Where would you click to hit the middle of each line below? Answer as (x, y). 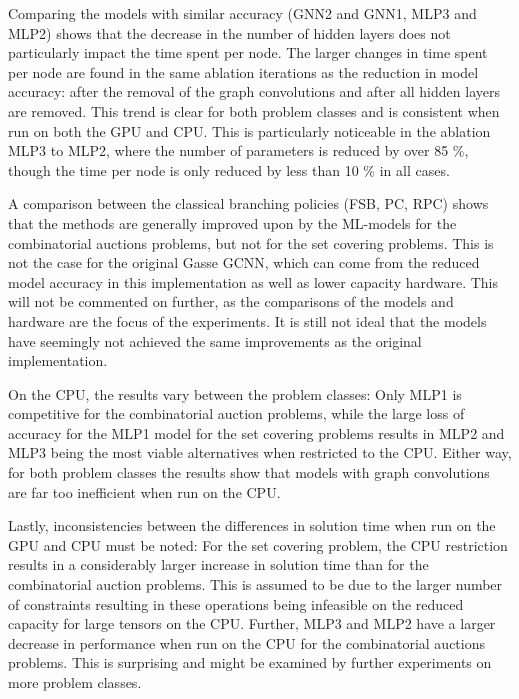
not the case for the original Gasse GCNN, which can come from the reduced (244, 262)
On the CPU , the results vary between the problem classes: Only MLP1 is (235, 393)
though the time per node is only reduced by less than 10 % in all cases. (229, 169)
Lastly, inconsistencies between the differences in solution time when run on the (252, 525)
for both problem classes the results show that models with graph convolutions (249, 472)
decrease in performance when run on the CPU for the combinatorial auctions (246, 642)
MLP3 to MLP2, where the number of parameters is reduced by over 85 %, (238, 150)
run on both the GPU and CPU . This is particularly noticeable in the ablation (249, 130)
